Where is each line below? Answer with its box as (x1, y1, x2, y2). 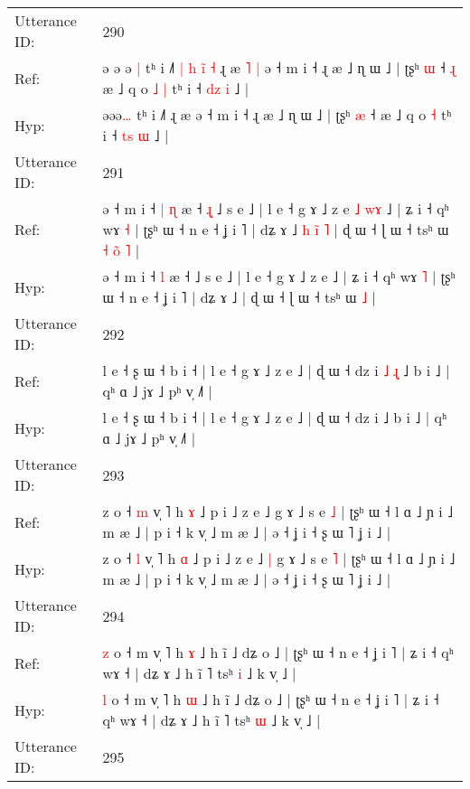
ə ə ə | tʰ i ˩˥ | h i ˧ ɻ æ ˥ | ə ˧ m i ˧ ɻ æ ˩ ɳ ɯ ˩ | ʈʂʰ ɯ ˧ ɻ (102, 57, 456, 78)
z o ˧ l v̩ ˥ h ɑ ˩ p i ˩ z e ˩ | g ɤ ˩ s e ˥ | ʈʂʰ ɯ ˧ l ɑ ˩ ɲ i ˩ (102, 548, 456, 568)
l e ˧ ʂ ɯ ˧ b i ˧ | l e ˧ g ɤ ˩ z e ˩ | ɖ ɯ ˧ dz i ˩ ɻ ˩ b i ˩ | (102, 360, 450, 380)
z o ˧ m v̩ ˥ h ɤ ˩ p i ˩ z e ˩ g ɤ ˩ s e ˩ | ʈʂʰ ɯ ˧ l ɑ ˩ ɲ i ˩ (102, 501, 454, 521)
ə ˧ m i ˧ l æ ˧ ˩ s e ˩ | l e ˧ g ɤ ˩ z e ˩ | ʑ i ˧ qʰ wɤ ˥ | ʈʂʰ (102, 266, 456, 286)
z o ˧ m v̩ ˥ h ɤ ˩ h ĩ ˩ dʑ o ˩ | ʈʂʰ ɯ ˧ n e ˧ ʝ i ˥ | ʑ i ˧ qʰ (102, 642, 454, 662)
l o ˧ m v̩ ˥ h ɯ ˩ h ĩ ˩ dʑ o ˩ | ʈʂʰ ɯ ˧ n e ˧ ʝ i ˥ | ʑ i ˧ (102, 689, 439, 709)
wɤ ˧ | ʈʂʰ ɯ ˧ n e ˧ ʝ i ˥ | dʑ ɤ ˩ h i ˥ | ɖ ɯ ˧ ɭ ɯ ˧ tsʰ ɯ (102, 219, 449, 240)
